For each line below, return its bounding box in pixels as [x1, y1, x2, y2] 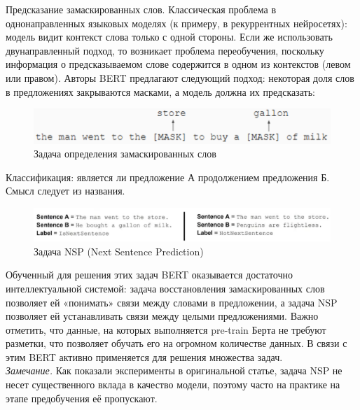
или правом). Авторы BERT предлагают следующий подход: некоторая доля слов [6, 70, 354, 85]
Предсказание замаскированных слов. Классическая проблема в [6, 2, 277, 16]
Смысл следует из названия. [6, 183, 125, 198]
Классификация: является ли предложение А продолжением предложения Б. [6, 169, 330, 184]
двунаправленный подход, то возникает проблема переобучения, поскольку [6, 43, 324, 57]
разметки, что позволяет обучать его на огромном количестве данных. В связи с [6, 336, 347, 351]
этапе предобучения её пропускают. [6, 390, 158, 405]
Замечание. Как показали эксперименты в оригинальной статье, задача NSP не [6, 363, 342, 378]
